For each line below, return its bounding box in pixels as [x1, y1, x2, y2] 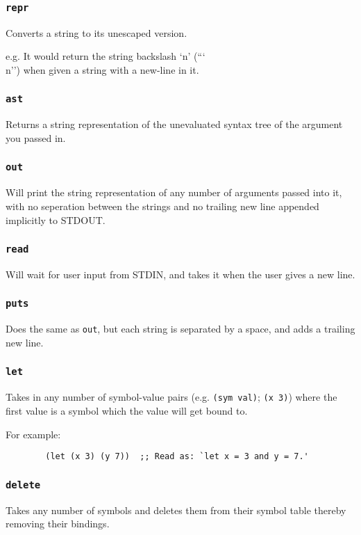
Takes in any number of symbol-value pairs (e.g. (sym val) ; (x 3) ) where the [6, 390, 337, 404]
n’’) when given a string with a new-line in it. [6, 62, 199, 77]
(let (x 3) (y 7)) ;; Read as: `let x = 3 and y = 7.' [45, 452, 309, 462]
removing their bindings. [6, 516, 110, 531]
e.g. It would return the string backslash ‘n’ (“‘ [6, 49, 205, 63]
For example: [6, 426, 61, 441]
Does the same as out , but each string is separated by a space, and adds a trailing [6, 321, 355, 336]
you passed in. [6, 130, 66, 145]
